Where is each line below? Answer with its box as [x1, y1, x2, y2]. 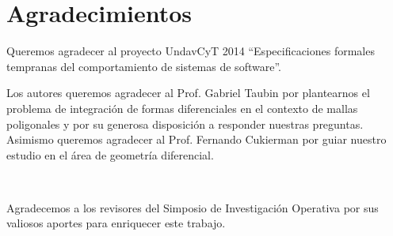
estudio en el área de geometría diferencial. [6, 146, 214, 163]
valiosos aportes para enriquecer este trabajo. [6, 215, 226, 231]
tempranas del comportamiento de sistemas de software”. [6, 58, 281, 74]
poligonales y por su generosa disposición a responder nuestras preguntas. [6, 115, 364, 132]
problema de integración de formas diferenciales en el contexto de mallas [6, 99, 358, 116]
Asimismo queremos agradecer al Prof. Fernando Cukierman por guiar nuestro [6, 131, 387, 148]
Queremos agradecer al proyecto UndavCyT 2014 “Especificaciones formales [6, 43, 375, 59]
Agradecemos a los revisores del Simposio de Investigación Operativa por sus [6, 199, 379, 215]
